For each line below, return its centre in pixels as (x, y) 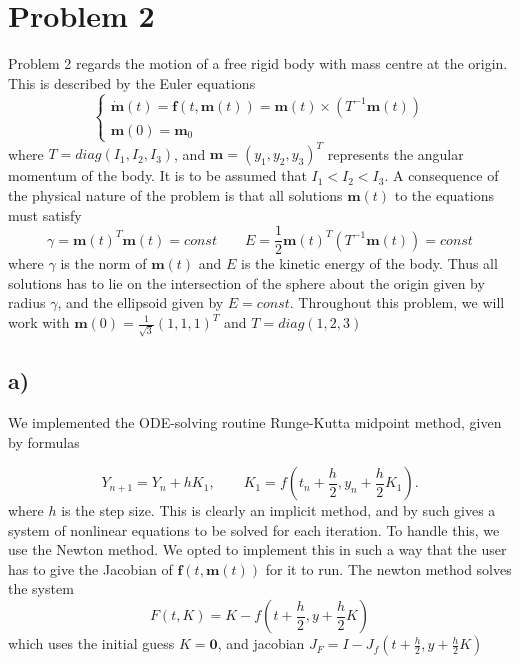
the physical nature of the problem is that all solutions (175, 194)
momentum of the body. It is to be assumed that (157, 175)
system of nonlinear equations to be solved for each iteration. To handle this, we (254, 529)
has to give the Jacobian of (90, 568)
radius (27, 302)
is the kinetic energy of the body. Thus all (369, 263)
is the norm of (103, 263)
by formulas (44, 441)
